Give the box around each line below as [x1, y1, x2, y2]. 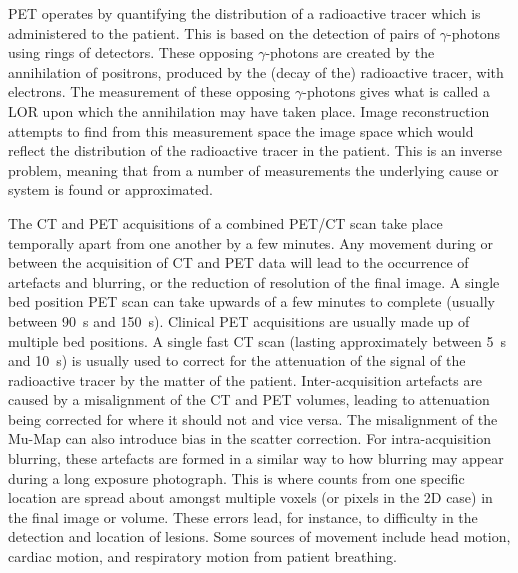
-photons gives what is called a [302, 81, 490, 102]
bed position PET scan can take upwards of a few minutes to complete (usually [8, 291, 495, 312]
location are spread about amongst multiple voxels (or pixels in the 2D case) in [8, 487, 493, 508]
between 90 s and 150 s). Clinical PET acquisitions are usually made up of [8, 310, 470, 331]
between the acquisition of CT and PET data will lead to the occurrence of [8, 252, 469, 273]
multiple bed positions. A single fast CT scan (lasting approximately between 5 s [8, 330, 506, 351]
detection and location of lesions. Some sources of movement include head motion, [8, 526, 511, 547]
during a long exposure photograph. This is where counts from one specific [8, 467, 465, 488]
